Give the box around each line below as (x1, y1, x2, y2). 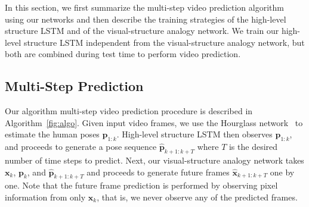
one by (270, 165, 295, 178)
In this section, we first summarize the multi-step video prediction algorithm (5, 1, 284, 13)
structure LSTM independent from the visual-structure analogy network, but (23, 36, 305, 48)
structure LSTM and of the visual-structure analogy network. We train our (5, 24, 279, 37)
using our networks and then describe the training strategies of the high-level (5, 12, 286, 25)
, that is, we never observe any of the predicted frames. (97, 190, 298, 203)
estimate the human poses (5, 128, 100, 140)
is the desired (228, 140, 278, 153)
